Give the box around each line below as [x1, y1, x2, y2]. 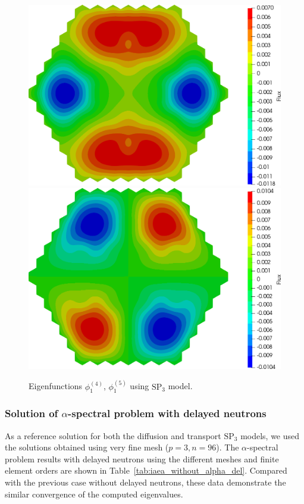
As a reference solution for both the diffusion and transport [5, 429, 221, 442]
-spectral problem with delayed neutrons [68, 406, 267, 421]
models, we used [240, 429, 300, 442]
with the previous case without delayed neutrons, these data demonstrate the [5, 476, 286, 489]
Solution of [5, 406, 58, 421]
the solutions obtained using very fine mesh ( [5, 441, 169, 453]
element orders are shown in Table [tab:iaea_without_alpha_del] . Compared [5, 464, 287, 477]
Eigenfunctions [29, 380, 83, 392]
